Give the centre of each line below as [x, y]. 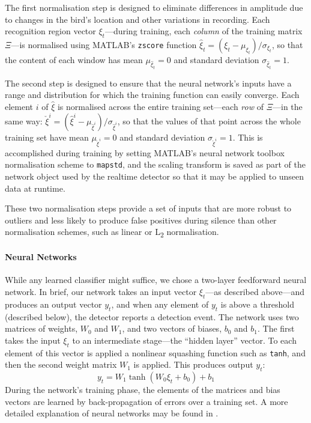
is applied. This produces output [193, 364]
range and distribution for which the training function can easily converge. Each [152, 95]
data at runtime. [35, 188]
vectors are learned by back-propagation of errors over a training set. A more [146, 401]
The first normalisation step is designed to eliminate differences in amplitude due [154, 7]
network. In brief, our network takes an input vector [101, 291]
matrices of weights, [41, 328]
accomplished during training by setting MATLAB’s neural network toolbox [145, 152]
